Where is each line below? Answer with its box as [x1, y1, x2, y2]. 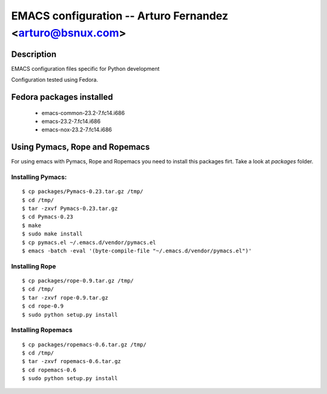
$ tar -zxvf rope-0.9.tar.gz [22, 294, 108, 301]
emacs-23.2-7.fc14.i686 [41, 118, 101, 125]
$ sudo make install [22, 231, 83, 237]
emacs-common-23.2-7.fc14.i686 [41, 109, 125, 116]
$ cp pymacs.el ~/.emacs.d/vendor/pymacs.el [22, 239, 157, 246]
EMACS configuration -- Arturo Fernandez [11, 9, 228, 22]
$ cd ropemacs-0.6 [22, 366, 77, 373]
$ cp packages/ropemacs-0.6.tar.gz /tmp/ [22, 341, 147, 348]
